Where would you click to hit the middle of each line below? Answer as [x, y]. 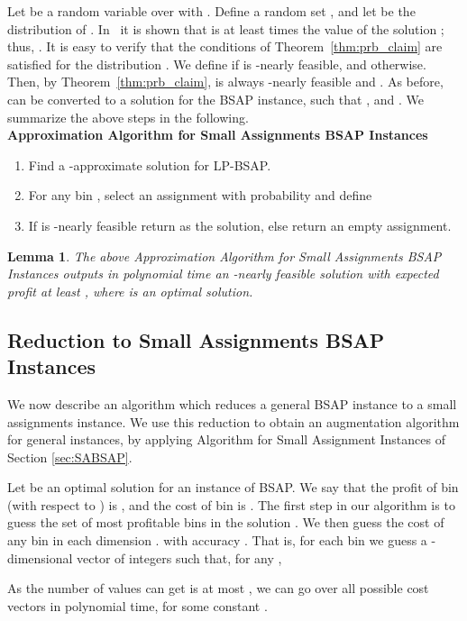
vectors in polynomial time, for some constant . [137, 605]
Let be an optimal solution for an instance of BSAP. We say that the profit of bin [233, 487]
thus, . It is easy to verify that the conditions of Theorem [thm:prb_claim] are [225, 46]
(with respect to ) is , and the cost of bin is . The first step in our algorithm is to [231, 504]
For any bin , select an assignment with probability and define [200, 195]
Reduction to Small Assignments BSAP [196, 339]
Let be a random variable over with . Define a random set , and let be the [211, 11]
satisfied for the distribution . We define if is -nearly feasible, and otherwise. [217, 64]
